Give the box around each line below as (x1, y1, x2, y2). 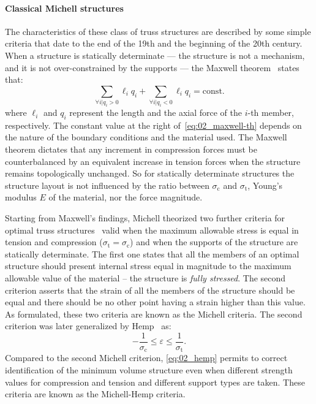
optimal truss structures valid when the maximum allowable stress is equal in (5, 223, 299, 236)
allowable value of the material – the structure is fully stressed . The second (5, 271, 286, 284)
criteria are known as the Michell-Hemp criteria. (5, 387, 186, 400)
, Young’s (247, 178, 283, 191)
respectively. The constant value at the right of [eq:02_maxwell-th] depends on (5, 118, 302, 131)
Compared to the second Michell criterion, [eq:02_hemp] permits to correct (5, 351, 288, 364)
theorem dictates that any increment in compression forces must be (5, 143, 257, 156)
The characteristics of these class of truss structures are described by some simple (5, 25, 311, 37)
